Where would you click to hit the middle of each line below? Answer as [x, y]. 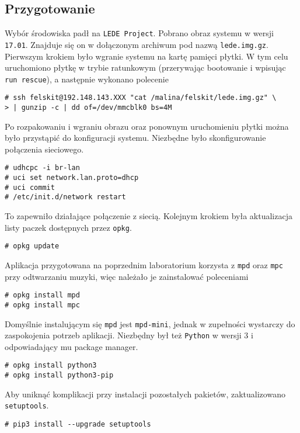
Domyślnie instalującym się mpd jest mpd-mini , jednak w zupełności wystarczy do [150, 323]
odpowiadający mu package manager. [71, 346]
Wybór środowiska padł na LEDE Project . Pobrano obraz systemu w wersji [139, 33]
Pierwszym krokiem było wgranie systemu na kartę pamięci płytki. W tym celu [146, 56]
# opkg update [32, 246]
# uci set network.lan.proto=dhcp [72, 178]
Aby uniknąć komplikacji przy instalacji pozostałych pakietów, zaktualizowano [145, 394]
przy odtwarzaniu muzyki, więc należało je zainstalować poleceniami [127, 276]
